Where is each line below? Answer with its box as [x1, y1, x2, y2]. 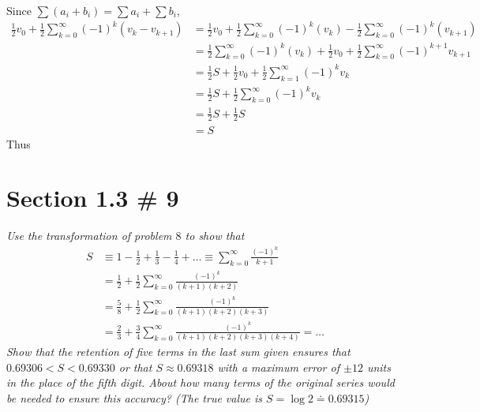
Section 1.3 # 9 [6, 182, 179, 214]
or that [118, 358, 152, 375]
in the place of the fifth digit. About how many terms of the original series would [6, 374, 395, 391]
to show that [185, 227, 245, 244]
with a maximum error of [217, 358, 339, 375]
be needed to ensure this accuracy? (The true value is [6, 390, 263, 406]
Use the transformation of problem [6, 227, 172, 244]
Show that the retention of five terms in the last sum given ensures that [6, 343, 351, 360]
